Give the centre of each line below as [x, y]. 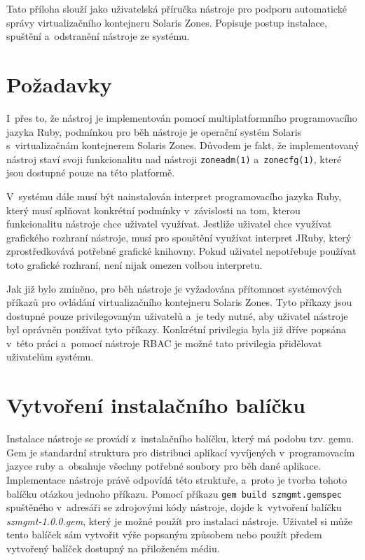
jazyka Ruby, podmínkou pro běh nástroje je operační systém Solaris [154, 131]
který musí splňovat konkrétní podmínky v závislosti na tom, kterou [153, 210]
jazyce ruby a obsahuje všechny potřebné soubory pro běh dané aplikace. [164, 466]
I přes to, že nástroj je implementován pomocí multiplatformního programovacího [182, 117]
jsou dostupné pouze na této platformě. [91, 173]
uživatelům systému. [50, 357]
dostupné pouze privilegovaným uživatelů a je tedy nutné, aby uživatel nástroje [177, 315]
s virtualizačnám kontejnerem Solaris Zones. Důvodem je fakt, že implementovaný [183, 145]
